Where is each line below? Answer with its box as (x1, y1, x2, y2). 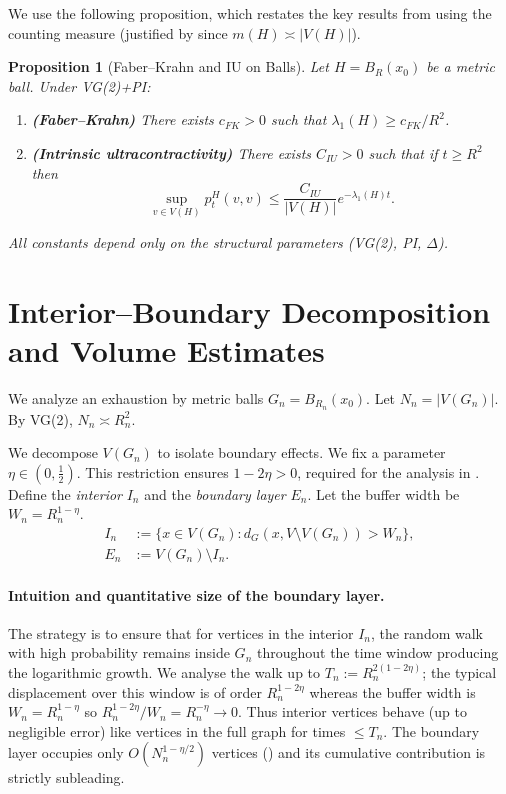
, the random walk (370, 622, 484, 643)
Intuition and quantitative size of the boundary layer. (8, 584, 385, 605)
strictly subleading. (8, 767, 125, 788)
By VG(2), (8, 408, 73, 429)
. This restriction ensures (76, 461, 229, 482)
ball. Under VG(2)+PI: (8, 75, 151, 96)
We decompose (8, 442, 98, 463)
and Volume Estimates (8, 329, 325, 370)
